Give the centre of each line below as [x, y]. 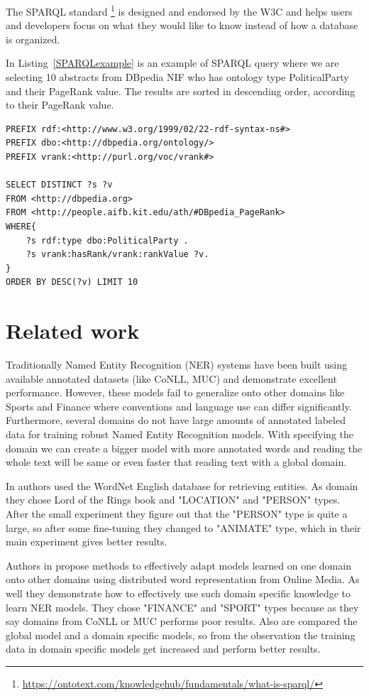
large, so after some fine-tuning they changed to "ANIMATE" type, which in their [183, 527]
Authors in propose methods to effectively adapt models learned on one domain [178, 565]
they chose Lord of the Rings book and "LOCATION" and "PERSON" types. [173, 500]
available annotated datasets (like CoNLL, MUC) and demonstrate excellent [171, 378]
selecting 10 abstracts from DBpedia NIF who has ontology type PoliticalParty [177, 77]
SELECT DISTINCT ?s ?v [59, 185]
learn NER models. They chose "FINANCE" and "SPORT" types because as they [182, 607]
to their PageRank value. [60, 105]
